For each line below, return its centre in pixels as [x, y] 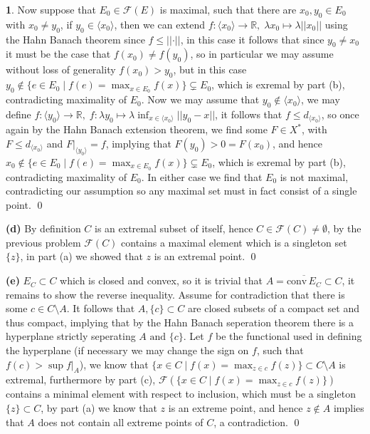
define [18, 114]
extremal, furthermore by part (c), [81, 379]
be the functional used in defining [289, 336]
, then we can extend [160, 24]
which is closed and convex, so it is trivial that [162, 280]
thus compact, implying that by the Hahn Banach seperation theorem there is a [180, 322]
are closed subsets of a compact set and [273, 308]
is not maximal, [314, 176]
